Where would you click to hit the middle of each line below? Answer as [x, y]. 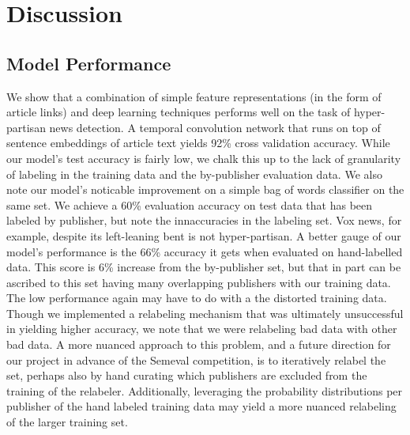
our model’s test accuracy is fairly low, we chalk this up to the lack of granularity [204, 158]
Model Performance [89, 63]
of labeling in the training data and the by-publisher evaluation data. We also [194, 174]
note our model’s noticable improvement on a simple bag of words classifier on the [205, 189]
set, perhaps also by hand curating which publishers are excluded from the [187, 375]
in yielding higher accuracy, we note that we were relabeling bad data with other [202, 329]
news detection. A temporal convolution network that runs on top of [215, 127]
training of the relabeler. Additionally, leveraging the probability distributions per [205, 390]
